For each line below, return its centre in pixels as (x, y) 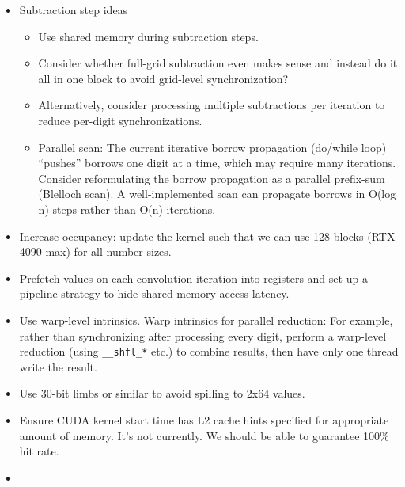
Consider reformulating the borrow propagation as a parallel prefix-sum (212, 178)
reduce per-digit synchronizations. (120, 120)
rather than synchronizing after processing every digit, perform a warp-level (203, 335)
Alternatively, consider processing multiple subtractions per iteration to (212, 105)
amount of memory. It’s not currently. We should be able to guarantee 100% (204, 435)
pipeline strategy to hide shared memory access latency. (154, 293)
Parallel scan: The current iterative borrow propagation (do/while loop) (212, 147)
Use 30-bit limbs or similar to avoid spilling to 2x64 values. (162, 393)
